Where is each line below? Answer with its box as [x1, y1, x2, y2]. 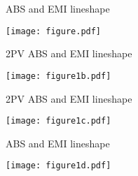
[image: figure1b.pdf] [6, 71, 111, 81]
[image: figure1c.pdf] [6, 116, 111, 126]
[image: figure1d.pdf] [6, 161, 111, 171]
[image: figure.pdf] [6, 26, 102, 36]
